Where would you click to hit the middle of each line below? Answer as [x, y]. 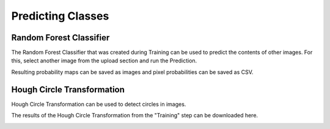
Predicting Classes [60, 16]
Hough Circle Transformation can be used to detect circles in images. [99, 104]
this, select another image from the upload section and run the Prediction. [104, 61]
